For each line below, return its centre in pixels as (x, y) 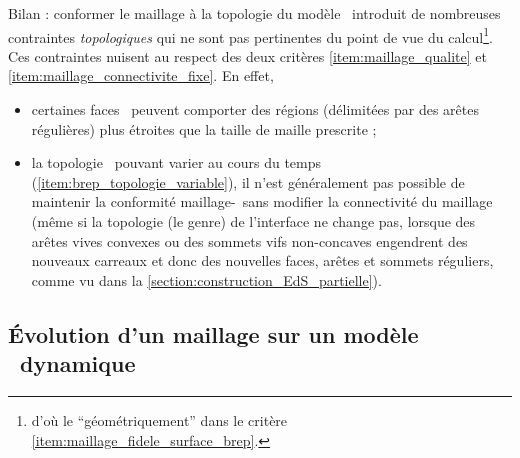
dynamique (78, 363)
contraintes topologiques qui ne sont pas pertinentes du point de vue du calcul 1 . (250, 35)
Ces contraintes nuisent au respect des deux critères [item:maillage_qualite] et (247, 55)
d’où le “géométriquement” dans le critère (159, 419)
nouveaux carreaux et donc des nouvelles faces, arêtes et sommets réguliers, (262, 260)
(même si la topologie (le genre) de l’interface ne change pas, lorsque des (253, 221)
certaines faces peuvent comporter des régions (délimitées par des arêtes (255, 109)
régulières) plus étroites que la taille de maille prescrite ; (204, 128)
